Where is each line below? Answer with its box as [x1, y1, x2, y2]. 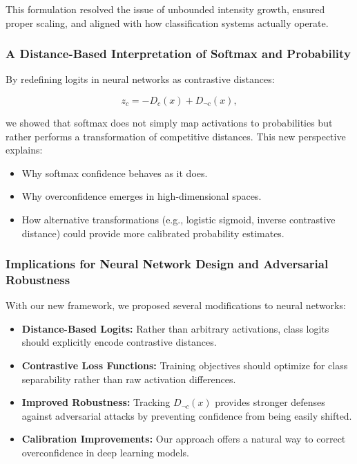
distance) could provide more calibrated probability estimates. [21, 225, 284, 240]
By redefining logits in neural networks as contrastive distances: [6, 72, 275, 86]
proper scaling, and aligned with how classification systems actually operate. [6, 15, 329, 30]
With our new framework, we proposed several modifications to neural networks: [6, 298, 346, 313]
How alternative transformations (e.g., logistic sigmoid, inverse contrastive [21, 212, 336, 226]
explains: [6, 142, 43, 157]
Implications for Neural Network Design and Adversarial [6, 255, 329, 272]
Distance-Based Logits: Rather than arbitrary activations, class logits [21, 321, 329, 335]
